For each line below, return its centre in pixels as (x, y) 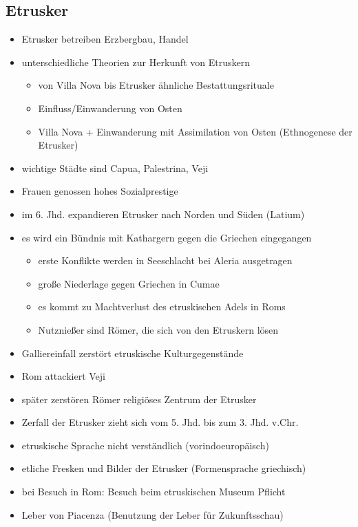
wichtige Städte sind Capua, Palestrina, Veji (115, 168)
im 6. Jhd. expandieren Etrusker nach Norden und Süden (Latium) (163, 214)
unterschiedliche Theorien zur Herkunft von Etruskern (136, 62)
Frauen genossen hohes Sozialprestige (100, 191)
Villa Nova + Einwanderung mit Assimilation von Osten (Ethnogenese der (195, 131)
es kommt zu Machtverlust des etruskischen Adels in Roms (162, 306)
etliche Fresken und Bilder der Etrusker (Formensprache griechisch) (164, 468)
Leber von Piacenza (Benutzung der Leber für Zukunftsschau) (152, 514)
